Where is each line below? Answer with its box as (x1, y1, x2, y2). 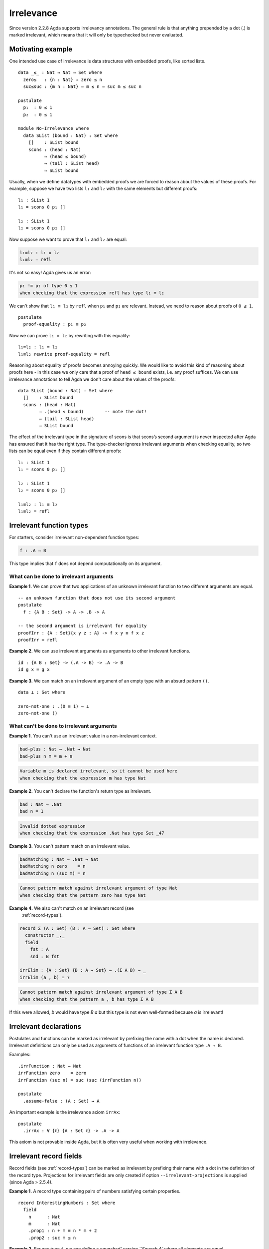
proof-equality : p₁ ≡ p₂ (23, 321, 87, 327)
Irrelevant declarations (9, 1022, 82, 1031)
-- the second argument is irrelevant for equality (18, 623, 147, 629)
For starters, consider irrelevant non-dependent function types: (9, 535, 139, 541)
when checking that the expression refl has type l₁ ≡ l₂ (19, 290, 164, 296)
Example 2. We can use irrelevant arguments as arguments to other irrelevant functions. (9, 648, 190, 654)
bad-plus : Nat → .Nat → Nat (19, 746, 91, 752)
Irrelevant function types (9, 521, 88, 530)
